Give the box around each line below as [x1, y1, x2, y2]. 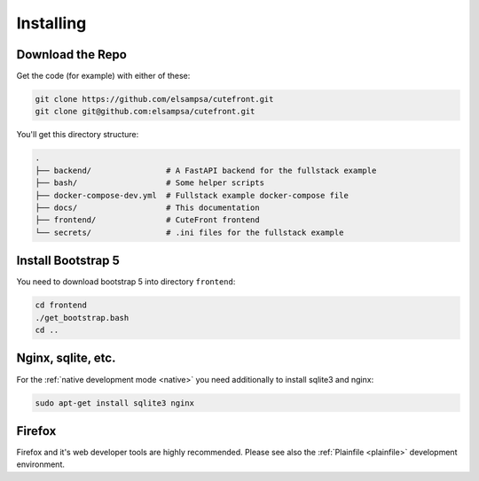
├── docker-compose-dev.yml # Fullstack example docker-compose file [35, 190, 349, 200]
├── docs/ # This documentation [35, 202, 261, 213]
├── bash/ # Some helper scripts [35, 178, 265, 188]
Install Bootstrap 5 [16, 253, 120, 268]
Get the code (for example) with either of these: [16, 71, 191, 81]
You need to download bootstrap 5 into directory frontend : [16, 276, 236, 287]
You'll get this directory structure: [16, 129, 139, 140]
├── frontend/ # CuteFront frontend [35, 215, 261, 225]
